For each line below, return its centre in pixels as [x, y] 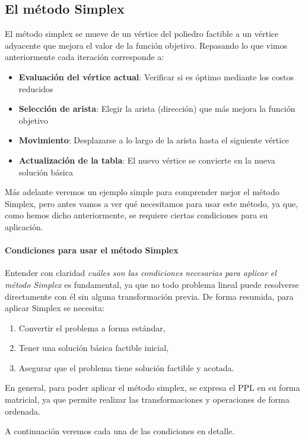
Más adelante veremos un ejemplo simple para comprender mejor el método [142, 192]
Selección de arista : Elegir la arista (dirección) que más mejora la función [157, 109]
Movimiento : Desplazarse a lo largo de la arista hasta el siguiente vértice [154, 140]
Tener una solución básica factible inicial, [94, 348]
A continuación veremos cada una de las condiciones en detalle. [120, 431]
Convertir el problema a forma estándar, [92, 327]
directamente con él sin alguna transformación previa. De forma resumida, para [149, 296]
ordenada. [23, 411]
